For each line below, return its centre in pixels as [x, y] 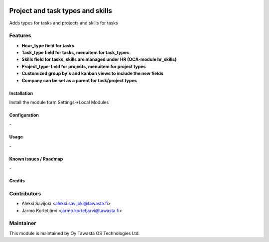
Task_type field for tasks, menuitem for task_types [75, 53]
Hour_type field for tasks [48, 45]
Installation [21, 93]
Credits [17, 181]
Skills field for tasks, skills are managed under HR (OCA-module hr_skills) [99, 59]
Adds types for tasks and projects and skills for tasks [64, 23]
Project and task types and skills [61, 11]
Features [20, 36]
